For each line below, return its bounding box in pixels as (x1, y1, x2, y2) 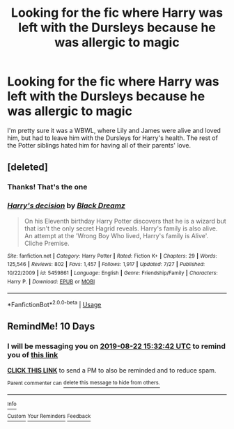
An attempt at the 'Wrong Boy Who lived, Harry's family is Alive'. (24, 231, 209, 240)
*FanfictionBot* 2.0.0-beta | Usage (7, 299, 102, 309)
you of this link (7, 350, 58, 360)
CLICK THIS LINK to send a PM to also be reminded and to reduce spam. (7, 366, 217, 374)
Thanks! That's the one (7, 182, 88, 192)
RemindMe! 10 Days (7, 320, 95, 332)
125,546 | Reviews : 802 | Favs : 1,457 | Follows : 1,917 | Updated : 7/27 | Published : (7, 261, 205, 268)
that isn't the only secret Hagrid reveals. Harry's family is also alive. (24, 224, 218, 233)
